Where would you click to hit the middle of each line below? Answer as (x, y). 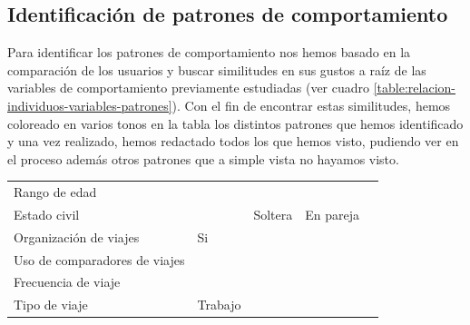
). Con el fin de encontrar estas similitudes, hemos (311, 105)
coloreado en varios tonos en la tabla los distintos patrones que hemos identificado (235, 123)
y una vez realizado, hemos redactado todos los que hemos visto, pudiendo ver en (233, 141)
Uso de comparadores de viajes (99, 259)
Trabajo (219, 305)
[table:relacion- (414, 88)
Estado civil (47, 214)
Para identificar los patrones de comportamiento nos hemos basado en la (209, 52)
